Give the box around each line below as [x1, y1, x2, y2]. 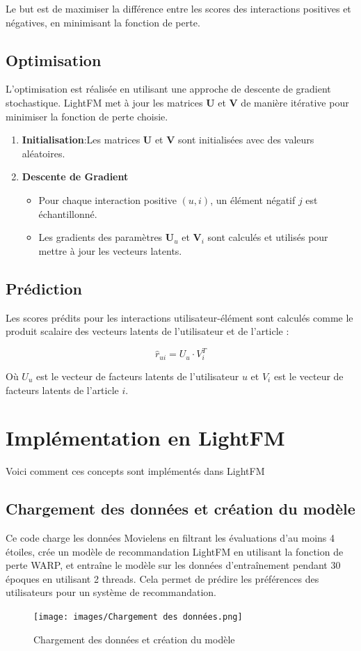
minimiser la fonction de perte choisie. [6, 109, 168, 123]
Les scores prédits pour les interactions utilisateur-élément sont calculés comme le [6, 310, 353, 324]
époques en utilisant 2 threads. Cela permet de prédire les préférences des [6, 571, 319, 586]
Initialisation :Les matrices [22, 132, 141, 147]
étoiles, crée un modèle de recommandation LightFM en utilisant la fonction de [6, 544, 344, 558]
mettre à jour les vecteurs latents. [38, 243, 182, 258]
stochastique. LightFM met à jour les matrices [6, 95, 203, 109]
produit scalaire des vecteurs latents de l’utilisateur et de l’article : [6, 324, 289, 338]
